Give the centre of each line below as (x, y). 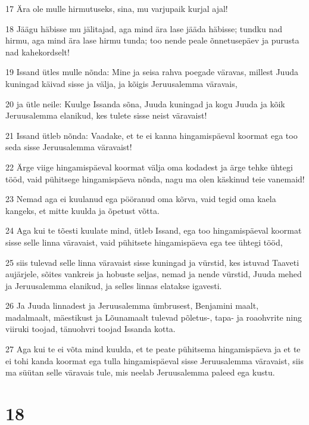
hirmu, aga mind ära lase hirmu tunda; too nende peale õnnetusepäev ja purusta (152, 40)
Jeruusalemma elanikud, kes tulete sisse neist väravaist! (106, 115)
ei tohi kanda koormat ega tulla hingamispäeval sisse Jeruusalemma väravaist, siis (155, 360)
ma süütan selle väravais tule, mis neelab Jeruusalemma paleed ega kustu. (140, 372)
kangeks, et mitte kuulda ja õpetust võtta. (82, 210)
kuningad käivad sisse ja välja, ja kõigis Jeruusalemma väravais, (121, 83)
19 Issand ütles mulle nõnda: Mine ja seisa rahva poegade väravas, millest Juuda (152, 72)
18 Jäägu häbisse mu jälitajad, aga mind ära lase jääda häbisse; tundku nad (144, 28)
